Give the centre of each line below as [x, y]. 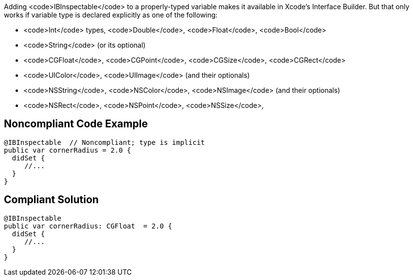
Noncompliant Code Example [76, 124]
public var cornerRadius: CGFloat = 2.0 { [88, 226]
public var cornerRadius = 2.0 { [68, 150]
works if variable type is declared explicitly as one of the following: [111, 15]
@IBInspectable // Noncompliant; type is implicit [105, 142]
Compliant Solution [51, 200]
